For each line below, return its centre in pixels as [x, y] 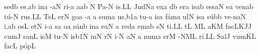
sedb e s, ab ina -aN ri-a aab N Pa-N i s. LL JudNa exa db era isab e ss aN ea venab [129, 6]
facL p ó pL [20, 46]
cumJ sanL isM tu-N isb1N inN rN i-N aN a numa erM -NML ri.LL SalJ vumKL [130, 36]
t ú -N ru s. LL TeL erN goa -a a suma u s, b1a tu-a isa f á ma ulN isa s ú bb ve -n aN [125, 16]
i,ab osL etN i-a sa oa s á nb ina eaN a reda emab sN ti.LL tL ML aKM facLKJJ [128, 26]
